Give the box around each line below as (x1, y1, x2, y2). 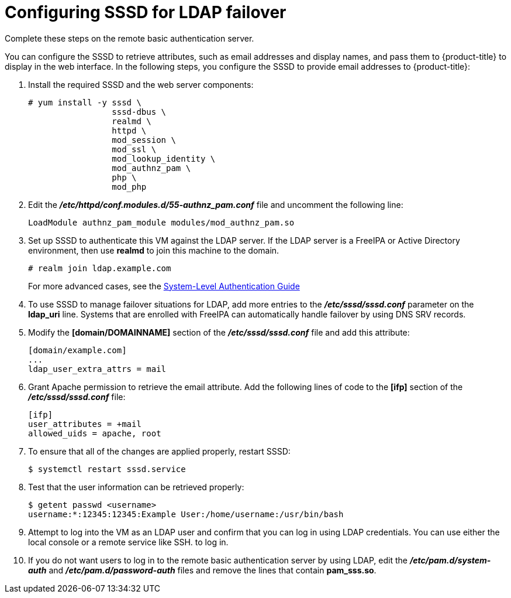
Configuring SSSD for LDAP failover (5, 2, 286, 22)
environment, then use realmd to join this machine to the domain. (28, 245, 279, 255)
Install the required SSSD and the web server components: (28, 79, 254, 90)
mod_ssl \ (112, 144, 157, 154)
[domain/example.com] (28, 345, 127, 355)
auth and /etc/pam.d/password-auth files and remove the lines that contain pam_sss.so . (28, 565, 377, 575)
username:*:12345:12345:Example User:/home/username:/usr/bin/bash (28, 509, 344, 519)
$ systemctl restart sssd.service (28, 464, 186, 474)
